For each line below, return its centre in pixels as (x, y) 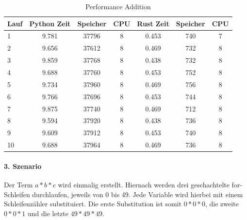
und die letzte (48, 213)
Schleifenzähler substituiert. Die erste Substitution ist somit (93, 204)
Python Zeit (50, 23)
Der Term (18, 184)
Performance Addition (118, 6)
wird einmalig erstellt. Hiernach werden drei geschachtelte (144, 184)
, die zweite (222, 204)
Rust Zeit (153, 23)
